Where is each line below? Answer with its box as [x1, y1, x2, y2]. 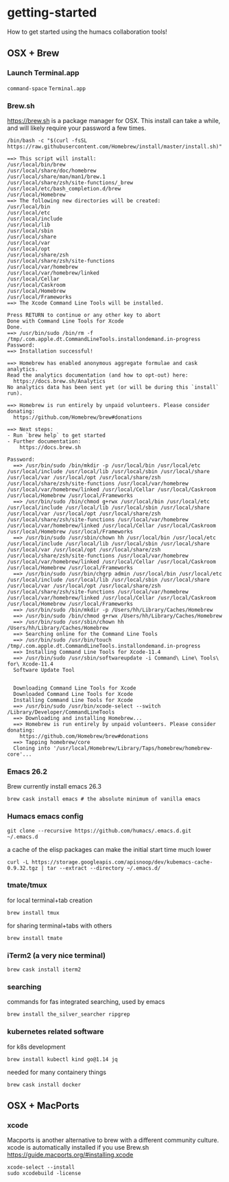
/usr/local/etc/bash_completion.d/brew [7, 185, 121, 192]
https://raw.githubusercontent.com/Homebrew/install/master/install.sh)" [7, 143, 223, 150]
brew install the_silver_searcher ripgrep [7, 1011, 130, 1018]
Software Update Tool [13, 666, 75, 673]
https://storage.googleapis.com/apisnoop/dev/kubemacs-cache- [32, 858, 213, 866]
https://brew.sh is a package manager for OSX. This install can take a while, [7, 116, 221, 124]
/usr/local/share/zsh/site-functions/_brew [7, 179, 134, 186]
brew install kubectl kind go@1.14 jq [7, 1055, 118, 1063]
